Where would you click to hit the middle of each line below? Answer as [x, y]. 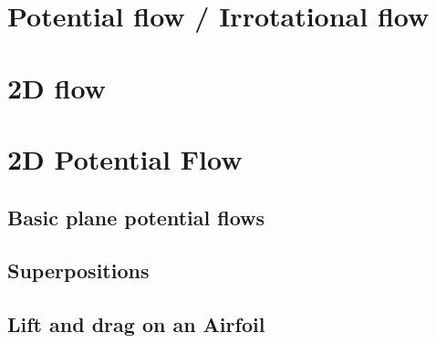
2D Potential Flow [125, 158]
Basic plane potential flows [136, 217]
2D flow [57, 87]
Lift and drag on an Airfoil [136, 324]
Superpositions [78, 270]
